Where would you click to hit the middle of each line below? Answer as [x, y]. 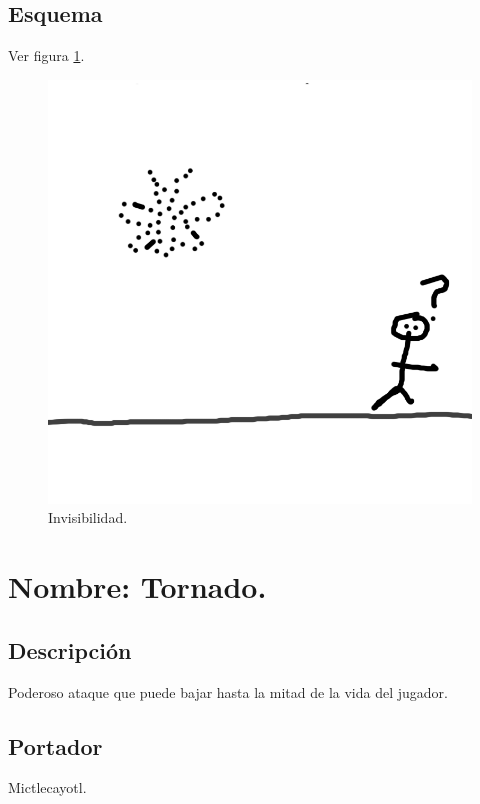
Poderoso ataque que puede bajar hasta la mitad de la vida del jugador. [228, 691]
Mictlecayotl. [47, 787]
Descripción [70, 649]
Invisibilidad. [88, 517]
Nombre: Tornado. [137, 586]
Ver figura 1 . [46, 55]
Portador [55, 745]
